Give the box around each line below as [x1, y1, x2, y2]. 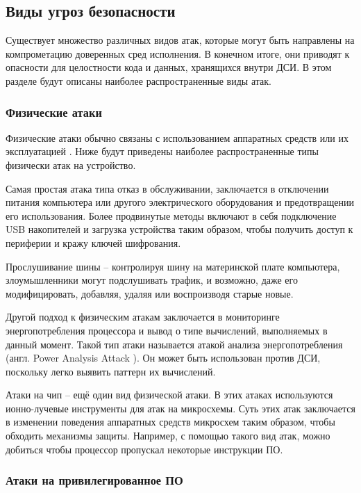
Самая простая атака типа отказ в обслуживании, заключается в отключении [6, 181, 329, 195]
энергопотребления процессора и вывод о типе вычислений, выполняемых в [6, 323, 328, 337]
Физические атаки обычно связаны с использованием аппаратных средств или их [6, 130, 349, 145]
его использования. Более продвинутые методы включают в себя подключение [6, 208, 337, 223]
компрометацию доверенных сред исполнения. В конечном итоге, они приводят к [6, 46, 350, 60]
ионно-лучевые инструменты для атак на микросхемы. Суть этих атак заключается [6, 401, 355, 415]
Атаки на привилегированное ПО [6, 471, 183, 489]
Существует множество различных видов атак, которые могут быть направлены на [6, 33, 355, 47]
